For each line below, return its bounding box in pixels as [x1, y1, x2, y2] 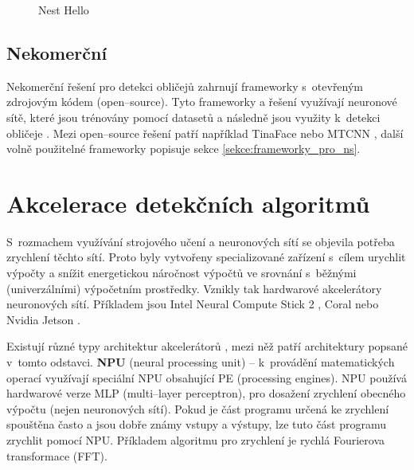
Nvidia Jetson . [6, 311, 80, 327]
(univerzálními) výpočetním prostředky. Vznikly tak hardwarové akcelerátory [6, 280, 382, 296]
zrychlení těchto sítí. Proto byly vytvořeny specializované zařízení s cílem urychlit [6, 249, 406, 265]
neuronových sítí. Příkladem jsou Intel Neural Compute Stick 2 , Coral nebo [6, 296, 379, 312]
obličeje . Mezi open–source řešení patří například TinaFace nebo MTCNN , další [6, 124, 404, 141]
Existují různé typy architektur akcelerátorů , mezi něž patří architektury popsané [6, 338, 408, 354]
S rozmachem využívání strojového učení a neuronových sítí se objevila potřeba [6, 233, 395, 249]
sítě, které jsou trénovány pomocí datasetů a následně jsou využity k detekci [6, 108, 381, 125]
